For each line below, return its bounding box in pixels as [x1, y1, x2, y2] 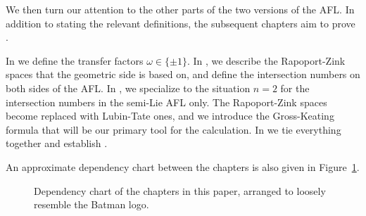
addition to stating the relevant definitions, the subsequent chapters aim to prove [6, 15, 355, 30]
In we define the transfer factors [6, 53, 144, 68]
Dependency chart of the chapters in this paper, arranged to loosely [34, 183, 326, 198]
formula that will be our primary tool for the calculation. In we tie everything [6, 122, 341, 136]
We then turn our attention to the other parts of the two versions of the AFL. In [6, 2, 355, 16]
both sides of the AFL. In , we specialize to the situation [6, 80, 251, 95]
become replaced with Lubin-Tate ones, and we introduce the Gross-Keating [6, 108, 334, 123]
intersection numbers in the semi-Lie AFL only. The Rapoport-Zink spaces [6, 94, 327, 109]
